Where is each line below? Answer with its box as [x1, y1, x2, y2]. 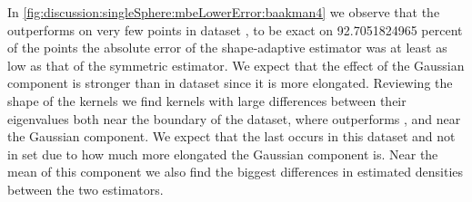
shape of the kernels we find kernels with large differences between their [7, 91, 407, 110]
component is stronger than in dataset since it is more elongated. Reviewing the [7, 73, 453, 92]
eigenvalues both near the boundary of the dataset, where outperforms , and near [7, 109, 461, 128]
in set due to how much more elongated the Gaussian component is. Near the [7, 144, 438, 163]
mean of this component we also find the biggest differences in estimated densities [7, 162, 464, 181]
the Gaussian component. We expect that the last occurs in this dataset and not [7, 127, 456, 146]
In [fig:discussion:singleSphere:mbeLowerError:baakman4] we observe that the [7, 3, 440, 21]
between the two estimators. [7, 179, 164, 198]
